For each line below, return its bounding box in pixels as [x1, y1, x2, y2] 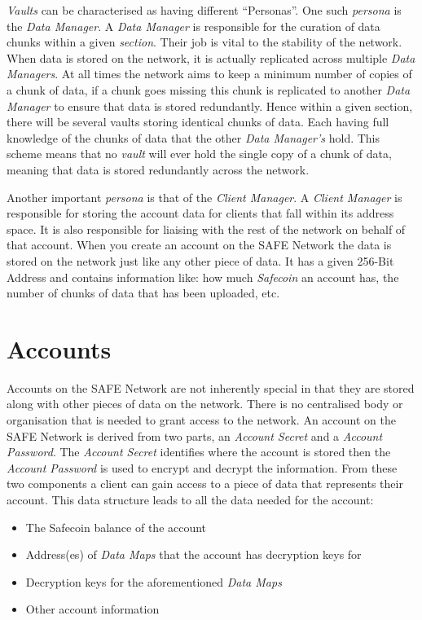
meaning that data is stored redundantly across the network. [7, 160, 310, 178]
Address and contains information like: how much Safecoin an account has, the [7, 268, 399, 285]
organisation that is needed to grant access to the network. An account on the [7, 411, 396, 428]
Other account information [25, 600, 160, 618]
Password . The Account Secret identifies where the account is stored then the [7, 443, 391, 460]
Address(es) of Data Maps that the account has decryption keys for [25, 546, 362, 563]
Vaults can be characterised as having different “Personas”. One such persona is [7, 2, 402, 18]
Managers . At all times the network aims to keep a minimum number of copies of [7, 65, 412, 82]
